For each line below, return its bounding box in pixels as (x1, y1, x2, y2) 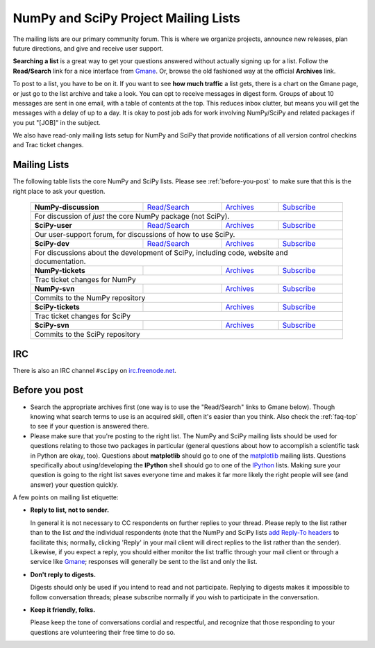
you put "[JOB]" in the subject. (12, 118, 101, 126)
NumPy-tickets (34, 266, 86, 276)
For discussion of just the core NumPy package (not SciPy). (34, 212, 230, 222)
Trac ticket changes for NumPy (34, 275, 136, 285)
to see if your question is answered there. (30, 422, 149, 431)
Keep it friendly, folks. (30, 605, 96, 614)
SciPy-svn (34, 320, 69, 330)
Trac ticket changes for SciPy (34, 311, 131, 321)
